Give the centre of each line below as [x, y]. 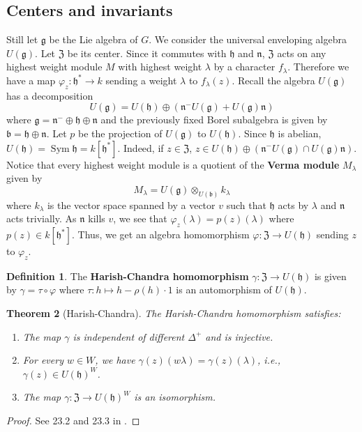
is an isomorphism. [175, 397]
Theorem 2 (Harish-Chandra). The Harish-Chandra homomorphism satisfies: [174, 313]
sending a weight [141, 80]
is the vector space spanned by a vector [131, 205]
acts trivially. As [42, 218]
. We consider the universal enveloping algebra [248, 39]
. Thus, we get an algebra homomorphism [161, 234]
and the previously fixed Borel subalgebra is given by [214, 119]
